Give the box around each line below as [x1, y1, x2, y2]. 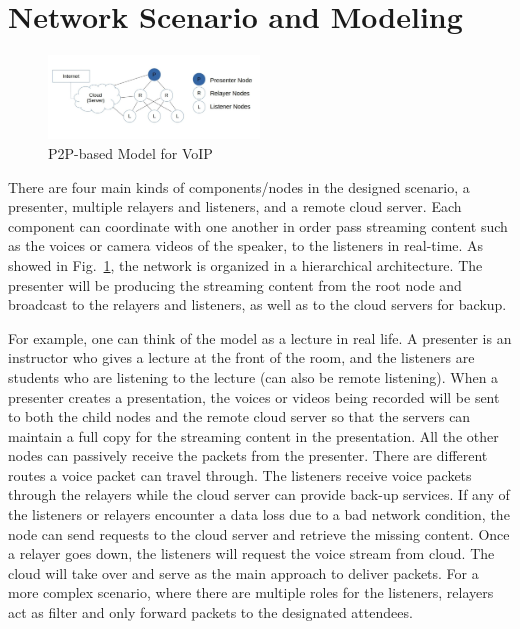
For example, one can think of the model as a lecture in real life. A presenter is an [8, 327, 512, 348]
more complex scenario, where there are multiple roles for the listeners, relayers [8, 582, 494, 603]
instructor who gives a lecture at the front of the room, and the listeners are [8, 347, 475, 368]
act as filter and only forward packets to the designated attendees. [8, 602, 413, 623]
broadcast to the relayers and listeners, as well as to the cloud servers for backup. [8, 294, 507, 315]
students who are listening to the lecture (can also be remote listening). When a [8, 366, 499, 387]
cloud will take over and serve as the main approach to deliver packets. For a [8, 562, 479, 583]
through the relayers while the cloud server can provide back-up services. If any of [8, 484, 510, 505]
